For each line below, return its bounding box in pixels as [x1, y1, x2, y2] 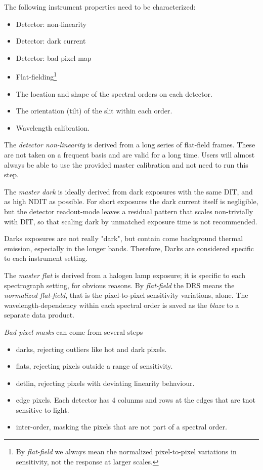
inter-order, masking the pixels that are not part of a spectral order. [16, 421, 227, 432]
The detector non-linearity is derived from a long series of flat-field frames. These [4, 139, 255, 150]
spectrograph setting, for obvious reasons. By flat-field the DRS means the [4, 280, 235, 290]
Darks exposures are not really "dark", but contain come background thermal [4, 233, 243, 244]
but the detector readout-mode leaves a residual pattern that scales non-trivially [4, 206, 253, 216]
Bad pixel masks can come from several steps [4, 326, 143, 337]
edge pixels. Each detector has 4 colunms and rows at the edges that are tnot [16, 395, 255, 405]
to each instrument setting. [4, 253, 88, 263]
